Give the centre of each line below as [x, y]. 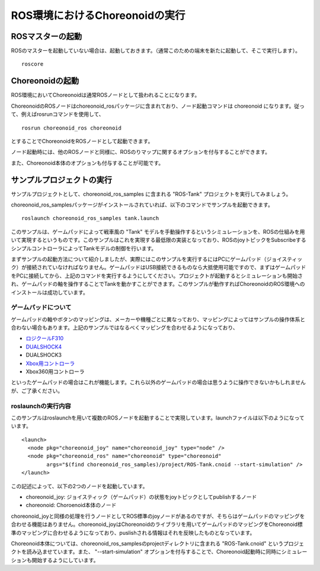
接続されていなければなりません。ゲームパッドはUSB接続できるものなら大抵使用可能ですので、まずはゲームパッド [166, 267]
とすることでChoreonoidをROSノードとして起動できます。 [82, 141]
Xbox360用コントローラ [55, 372]
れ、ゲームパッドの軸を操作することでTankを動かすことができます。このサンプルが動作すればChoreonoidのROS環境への [158, 284]
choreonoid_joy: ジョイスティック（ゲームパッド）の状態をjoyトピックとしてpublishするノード [141, 497]
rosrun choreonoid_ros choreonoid [71, 128]
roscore [33, 64]
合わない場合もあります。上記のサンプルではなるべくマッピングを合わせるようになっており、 [124, 328]
